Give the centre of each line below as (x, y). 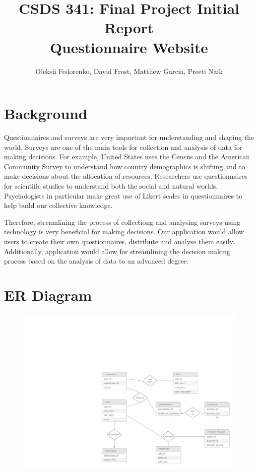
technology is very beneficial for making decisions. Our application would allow (124, 232)
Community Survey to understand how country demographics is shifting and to (125, 166)
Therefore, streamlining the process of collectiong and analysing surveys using (122, 222)
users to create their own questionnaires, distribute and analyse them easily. (119, 241)
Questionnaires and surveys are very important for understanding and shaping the (129, 137)
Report (129, 28)
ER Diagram (48, 295)
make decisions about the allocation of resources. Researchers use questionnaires (126, 176)
